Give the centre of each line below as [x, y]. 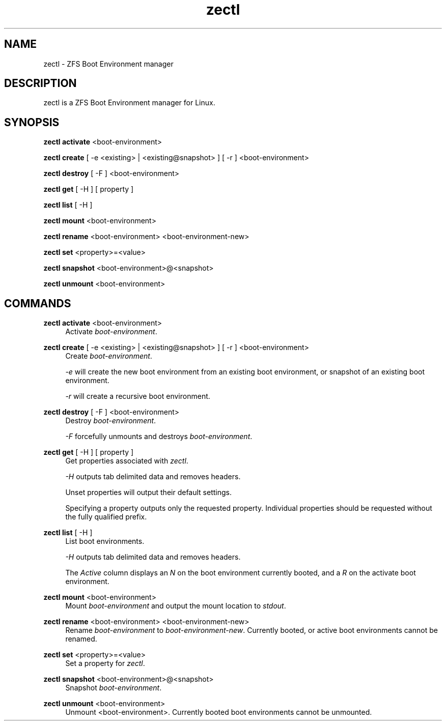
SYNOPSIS [32, 122]
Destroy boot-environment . [111, 421]
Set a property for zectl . [105, 663]
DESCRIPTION [40, 83]
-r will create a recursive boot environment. [138, 396]
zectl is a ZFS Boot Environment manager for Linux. [129, 103]
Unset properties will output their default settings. [148, 492]
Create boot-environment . [109, 356]
